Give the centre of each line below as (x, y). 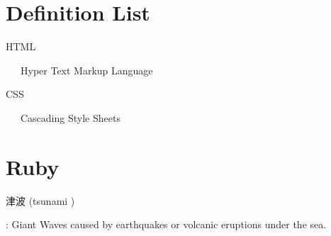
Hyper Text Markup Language (86, 70)
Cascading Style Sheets (70, 117)
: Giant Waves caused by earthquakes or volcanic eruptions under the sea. (166, 224)
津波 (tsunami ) (40, 200)
